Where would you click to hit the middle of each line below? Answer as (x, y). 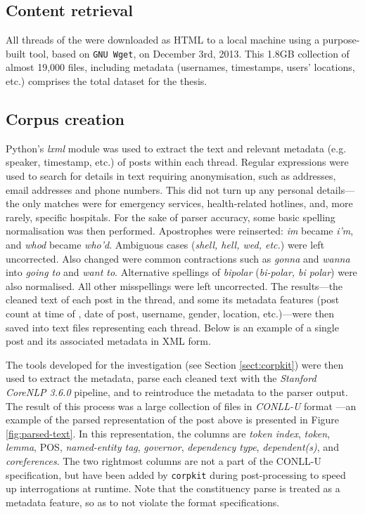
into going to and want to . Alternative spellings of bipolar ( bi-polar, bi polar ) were (181, 272)
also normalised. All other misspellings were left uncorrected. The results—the (174, 285)
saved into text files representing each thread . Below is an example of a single (172, 327)
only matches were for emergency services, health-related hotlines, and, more (188, 203)
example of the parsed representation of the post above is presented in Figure (173, 420)
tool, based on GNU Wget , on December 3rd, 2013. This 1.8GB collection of (189, 53)
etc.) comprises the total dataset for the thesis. (107, 81)
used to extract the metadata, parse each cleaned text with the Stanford (161, 378)
